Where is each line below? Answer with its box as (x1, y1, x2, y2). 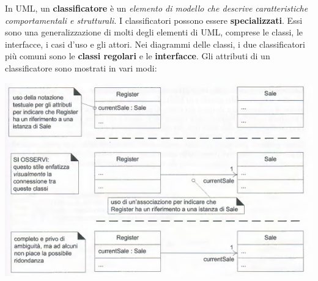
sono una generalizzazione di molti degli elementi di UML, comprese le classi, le (5, 26, 303, 38)
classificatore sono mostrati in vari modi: (5, 61, 157, 74)
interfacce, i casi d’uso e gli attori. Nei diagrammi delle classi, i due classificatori (5, 37, 305, 50)
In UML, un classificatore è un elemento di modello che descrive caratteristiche (5, 2, 308, 14)
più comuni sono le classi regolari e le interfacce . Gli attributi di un (5, 49, 270, 62)
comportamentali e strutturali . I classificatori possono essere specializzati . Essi (5, 13, 303, 26)
